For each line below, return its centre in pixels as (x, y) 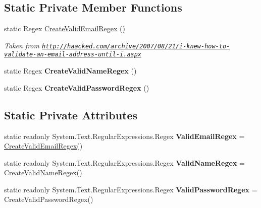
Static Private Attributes (71, 115)
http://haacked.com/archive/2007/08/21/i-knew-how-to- (136, 46)
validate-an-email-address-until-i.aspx (73, 55)
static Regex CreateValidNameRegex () (70, 71)
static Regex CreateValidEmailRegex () (65, 28)
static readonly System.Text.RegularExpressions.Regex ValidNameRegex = (124, 162)
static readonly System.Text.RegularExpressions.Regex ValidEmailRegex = (124, 136)
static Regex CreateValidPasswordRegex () (77, 87)
